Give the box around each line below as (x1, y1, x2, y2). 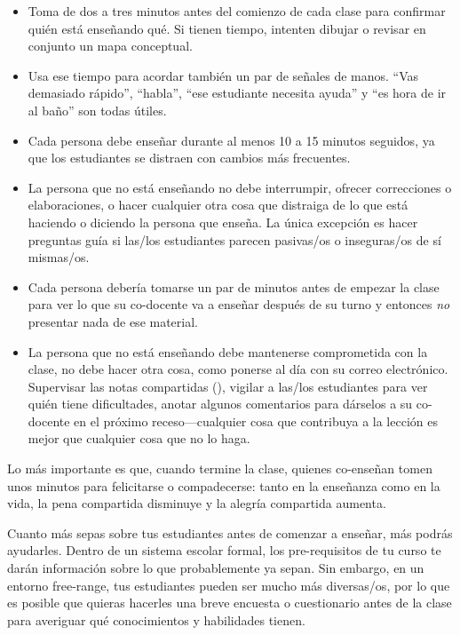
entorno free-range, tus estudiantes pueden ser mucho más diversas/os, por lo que (7, 575, 450, 594)
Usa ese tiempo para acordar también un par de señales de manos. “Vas (28, 66, 419, 84)
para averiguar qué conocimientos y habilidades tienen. (7, 610, 305, 629)
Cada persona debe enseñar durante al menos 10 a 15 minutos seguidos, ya (28, 131, 435, 149)
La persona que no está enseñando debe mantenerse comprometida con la (28, 342, 428, 361)
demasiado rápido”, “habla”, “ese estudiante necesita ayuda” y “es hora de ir (28, 83, 447, 102)
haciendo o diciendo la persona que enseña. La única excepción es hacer (28, 212, 418, 231)
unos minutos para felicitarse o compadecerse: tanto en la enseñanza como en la (7, 476, 440, 495)
